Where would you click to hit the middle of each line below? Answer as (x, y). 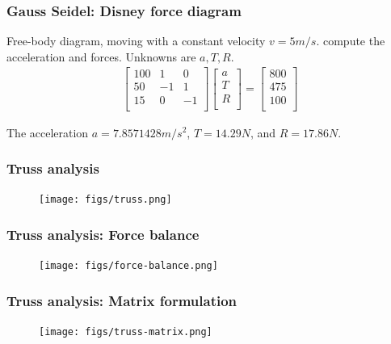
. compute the (351, 41)
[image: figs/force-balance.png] (128, 266)
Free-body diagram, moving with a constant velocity (136, 41)
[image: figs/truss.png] (105, 200)
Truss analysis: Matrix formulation (122, 300)
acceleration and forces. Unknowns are (101, 56)
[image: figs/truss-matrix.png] (126, 332)
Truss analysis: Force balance (103, 234)
